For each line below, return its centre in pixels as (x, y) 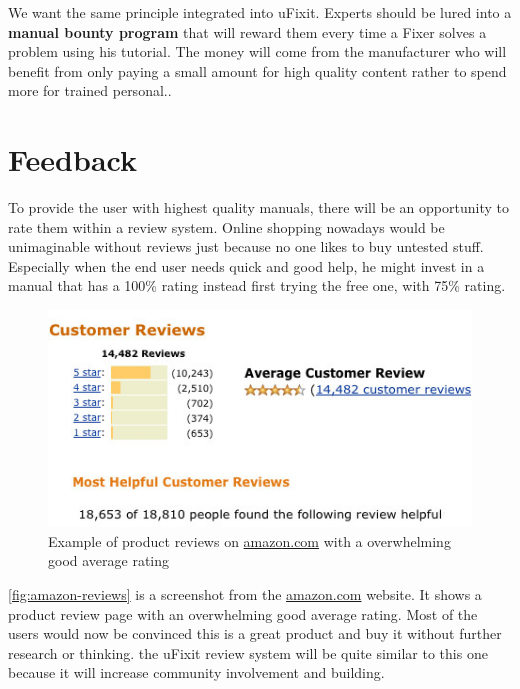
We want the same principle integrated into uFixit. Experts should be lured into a (260, 12)
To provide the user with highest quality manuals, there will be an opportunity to (258, 207)
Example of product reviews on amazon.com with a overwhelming (249, 540)
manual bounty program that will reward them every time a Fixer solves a (247, 31)
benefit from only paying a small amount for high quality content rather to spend (257, 70)
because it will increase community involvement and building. (196, 672)
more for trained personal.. (90, 90)
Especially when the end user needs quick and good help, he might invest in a (246, 265)
